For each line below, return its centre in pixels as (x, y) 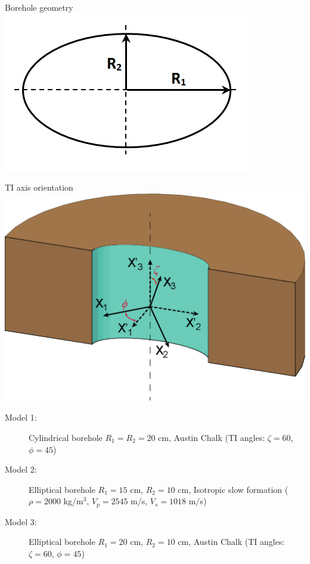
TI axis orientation (39, 187)
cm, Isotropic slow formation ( (233, 489)
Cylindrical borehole (66, 437)
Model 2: (21, 469)
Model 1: (21, 417)
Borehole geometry (39, 7)
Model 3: (21, 521)
